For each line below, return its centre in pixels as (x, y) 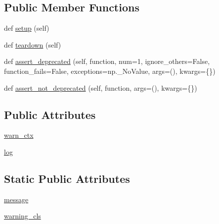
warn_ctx (19, 135)
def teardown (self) (33, 44)
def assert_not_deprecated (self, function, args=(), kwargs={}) (101, 87)
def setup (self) (27, 28)
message (16, 199)
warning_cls (22, 216)
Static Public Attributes (67, 178)
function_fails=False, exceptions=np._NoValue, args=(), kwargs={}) (110, 71)
